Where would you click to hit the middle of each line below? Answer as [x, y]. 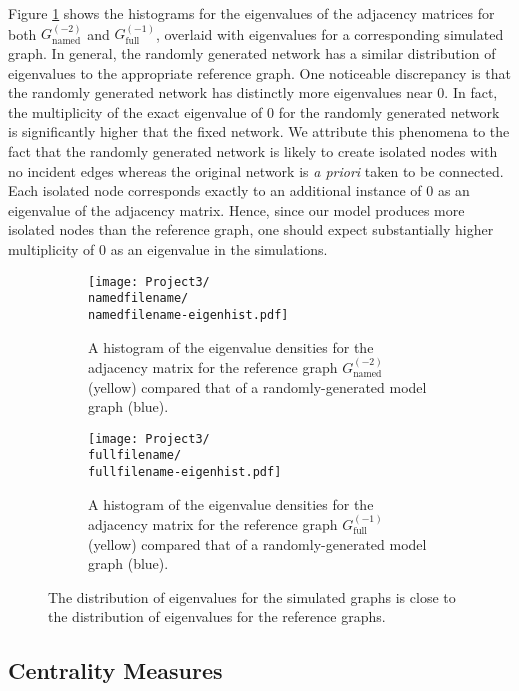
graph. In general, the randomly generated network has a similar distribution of [252, 53]
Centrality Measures [115, 670]
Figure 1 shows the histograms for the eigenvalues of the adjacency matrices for [251, 13]
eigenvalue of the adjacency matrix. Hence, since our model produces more [236, 209]
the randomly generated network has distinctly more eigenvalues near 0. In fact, [253, 92]
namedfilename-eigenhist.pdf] [188, 314]
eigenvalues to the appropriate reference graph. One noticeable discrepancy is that [259, 72]
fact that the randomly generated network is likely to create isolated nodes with [253, 150]
